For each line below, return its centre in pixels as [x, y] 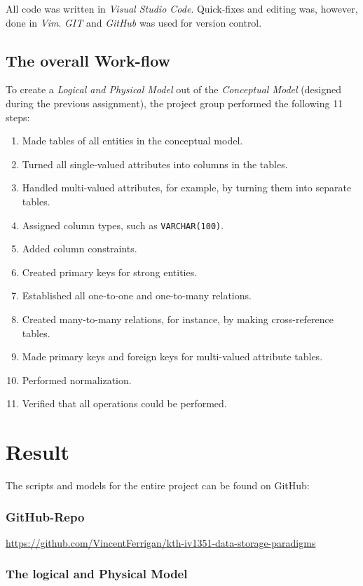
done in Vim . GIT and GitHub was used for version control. [134, 22]
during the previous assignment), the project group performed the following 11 [174, 103]
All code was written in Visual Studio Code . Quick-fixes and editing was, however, [182, 8]
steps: [18, 117]
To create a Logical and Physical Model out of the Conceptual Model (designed [173, 89]
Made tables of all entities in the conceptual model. [132, 141]
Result [37, 452]
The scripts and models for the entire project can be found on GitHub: [158, 485]
